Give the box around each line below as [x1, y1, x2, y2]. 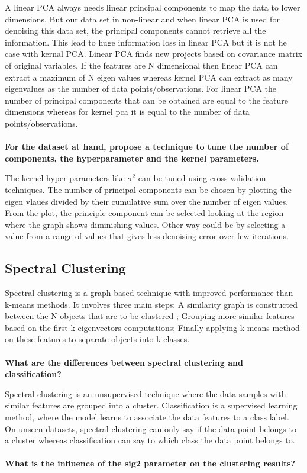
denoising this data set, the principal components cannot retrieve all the [5, 24, 266, 37]
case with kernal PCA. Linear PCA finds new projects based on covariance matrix [5, 47, 303, 60]
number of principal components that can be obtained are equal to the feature [5, 94, 288, 106]
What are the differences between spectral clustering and [5, 356, 243, 368]
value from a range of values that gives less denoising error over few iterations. [5, 230, 289, 242]
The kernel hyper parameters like [5, 172, 125, 184]
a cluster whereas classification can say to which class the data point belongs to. [5, 434, 295, 446]
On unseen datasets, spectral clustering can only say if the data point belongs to [5, 422, 296, 435]
